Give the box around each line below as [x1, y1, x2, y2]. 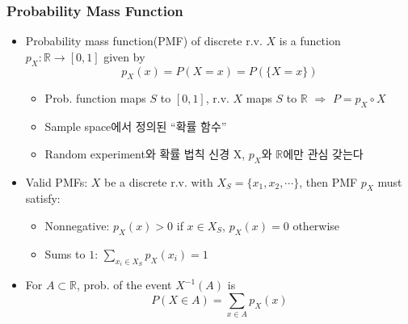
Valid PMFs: [25, 173, 88, 190]
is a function [279, 32, 341, 49]
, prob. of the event [77, 276, 172, 293]
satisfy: [25, 190, 61, 207]
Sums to [44, 245, 86, 262]
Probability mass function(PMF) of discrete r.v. [25, 32, 263, 49]
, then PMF [299, 173, 358, 190]
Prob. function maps [44, 90, 146, 107]
